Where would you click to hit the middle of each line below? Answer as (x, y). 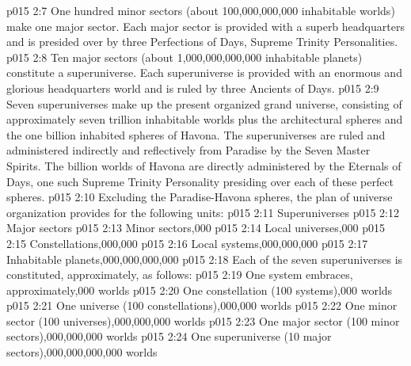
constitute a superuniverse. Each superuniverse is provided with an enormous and (204, 72)
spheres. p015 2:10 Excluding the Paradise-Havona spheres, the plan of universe (200, 197)
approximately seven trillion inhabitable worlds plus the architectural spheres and (205, 119)
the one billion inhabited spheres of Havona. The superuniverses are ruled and (196, 134)
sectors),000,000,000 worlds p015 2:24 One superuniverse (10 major (169, 336)
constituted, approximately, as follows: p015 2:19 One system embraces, (180, 274)
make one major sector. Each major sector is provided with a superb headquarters (205, 26)
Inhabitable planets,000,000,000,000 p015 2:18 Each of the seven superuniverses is (205, 259)
